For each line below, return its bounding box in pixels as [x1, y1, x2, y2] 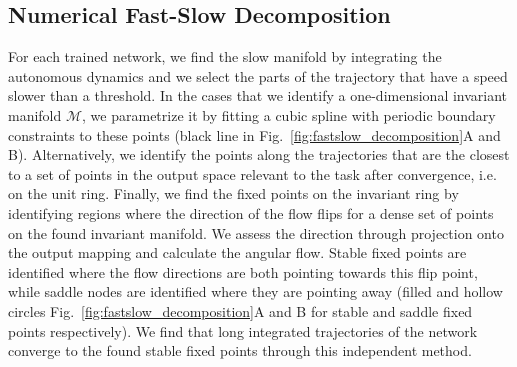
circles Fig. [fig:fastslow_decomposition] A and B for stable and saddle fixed [8, 300, 473, 321]
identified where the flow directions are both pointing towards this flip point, [8, 261, 478, 282]
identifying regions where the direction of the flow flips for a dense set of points [8, 202, 494, 223]
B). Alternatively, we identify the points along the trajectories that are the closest [8, 144, 510, 165]
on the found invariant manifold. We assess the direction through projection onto [8, 222, 504, 243]
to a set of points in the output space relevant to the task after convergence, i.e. [8, 163, 497, 184]
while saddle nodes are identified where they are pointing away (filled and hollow [8, 281, 503, 302]
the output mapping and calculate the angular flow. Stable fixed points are [8, 242, 467, 263]
